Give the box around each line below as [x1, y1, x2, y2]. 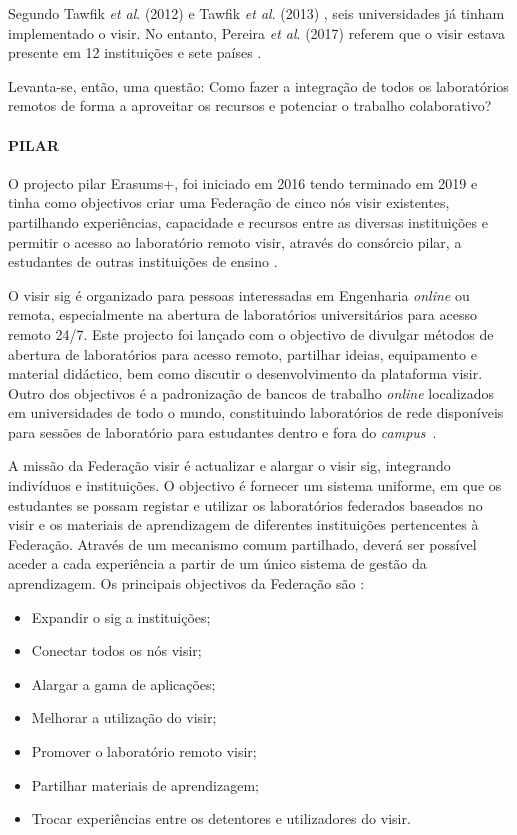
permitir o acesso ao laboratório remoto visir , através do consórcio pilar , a [8, 231, 462, 252]
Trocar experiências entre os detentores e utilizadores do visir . [31, 808, 411, 829]
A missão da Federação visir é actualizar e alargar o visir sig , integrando [8, 455, 451, 476]
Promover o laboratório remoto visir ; [31, 741, 257, 762]
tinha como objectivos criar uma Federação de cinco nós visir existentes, [8, 192, 450, 213]
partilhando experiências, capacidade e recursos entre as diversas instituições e [8, 211, 488, 232]
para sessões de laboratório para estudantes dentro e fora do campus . [8, 421, 437, 442]
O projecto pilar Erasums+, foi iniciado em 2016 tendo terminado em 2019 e [8, 172, 478, 193]
